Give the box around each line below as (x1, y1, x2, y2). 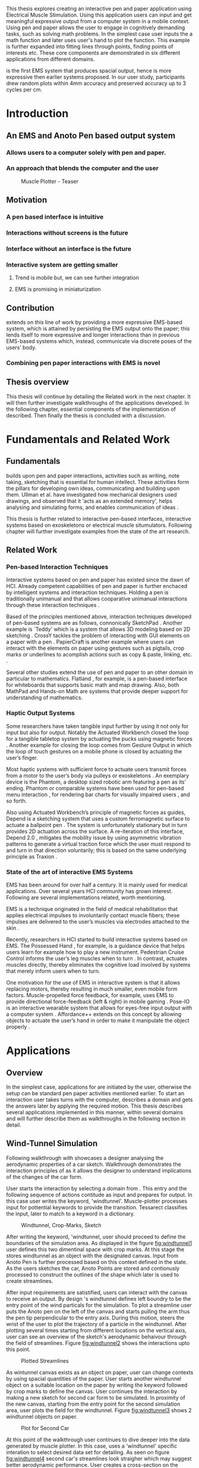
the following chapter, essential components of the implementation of (6, 405, 176, 413)
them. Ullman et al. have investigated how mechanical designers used (6, 491, 177, 498)
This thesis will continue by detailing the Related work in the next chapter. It (6, 392, 191, 400)
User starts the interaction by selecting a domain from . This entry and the (6, 1184, 187, 1192)
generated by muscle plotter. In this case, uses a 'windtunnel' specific (6, 1442, 178, 1450)
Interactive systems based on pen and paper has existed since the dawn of (6, 576, 190, 583)
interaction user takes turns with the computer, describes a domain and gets (6, 1096, 193, 1104)
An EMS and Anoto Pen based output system (6, 130, 176, 140)
